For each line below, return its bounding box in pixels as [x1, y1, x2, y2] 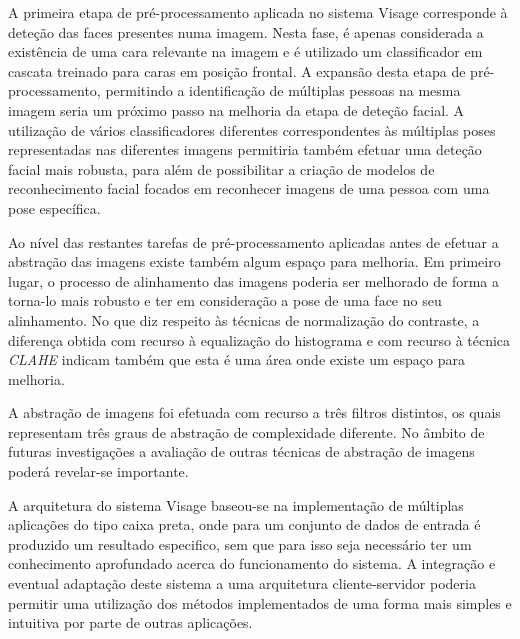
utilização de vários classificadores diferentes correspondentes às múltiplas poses [8, 119, 496, 140]
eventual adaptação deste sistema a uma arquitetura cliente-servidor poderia [8, 573, 476, 594]
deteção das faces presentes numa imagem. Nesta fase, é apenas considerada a [8, 21, 484, 42]
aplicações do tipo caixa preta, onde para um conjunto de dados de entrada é [8, 514, 481, 535]
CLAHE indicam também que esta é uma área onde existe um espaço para [8, 349, 465, 370]
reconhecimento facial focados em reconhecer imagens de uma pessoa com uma [8, 178, 490, 199]
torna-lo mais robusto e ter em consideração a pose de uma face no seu [8, 290, 442, 311]
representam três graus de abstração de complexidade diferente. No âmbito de [8, 421, 485, 442]
